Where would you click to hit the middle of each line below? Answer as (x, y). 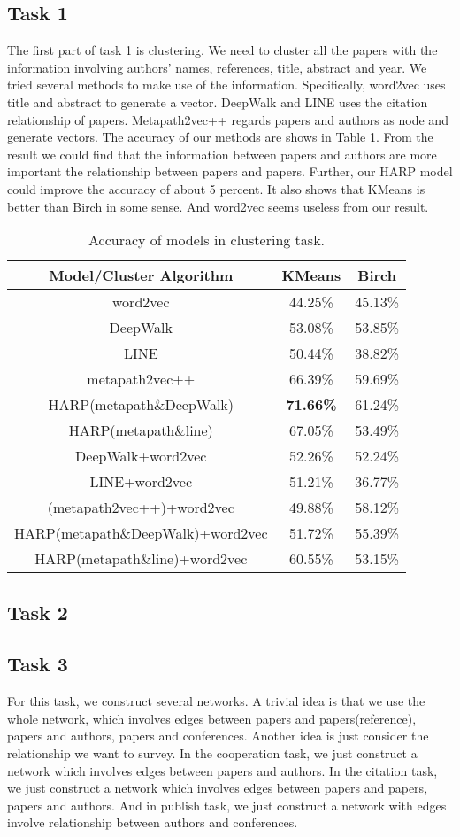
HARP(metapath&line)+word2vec (141, 559)
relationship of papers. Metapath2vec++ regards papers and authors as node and (228, 119)
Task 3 (38, 664)
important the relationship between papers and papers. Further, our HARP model (230, 171)
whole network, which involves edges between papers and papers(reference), (212, 718)
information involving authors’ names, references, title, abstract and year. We (217, 67)
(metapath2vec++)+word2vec (141, 508)
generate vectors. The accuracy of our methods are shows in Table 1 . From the (220, 137)
